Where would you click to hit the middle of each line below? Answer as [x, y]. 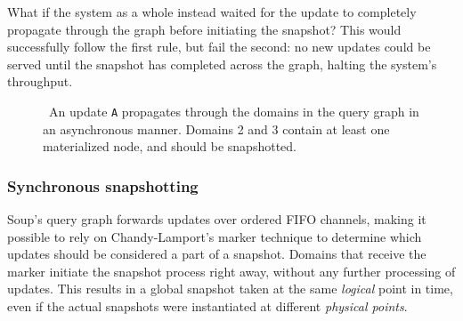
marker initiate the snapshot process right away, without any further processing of [231, 271]
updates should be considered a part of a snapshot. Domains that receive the [217, 254]
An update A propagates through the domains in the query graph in [234, 111]
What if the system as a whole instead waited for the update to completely [212, 12]
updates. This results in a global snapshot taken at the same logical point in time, [230, 289]
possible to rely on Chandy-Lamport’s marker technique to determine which [215, 236]
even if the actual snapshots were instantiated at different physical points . [207, 306]
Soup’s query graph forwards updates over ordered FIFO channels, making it [217, 219]
